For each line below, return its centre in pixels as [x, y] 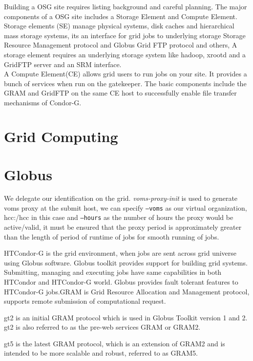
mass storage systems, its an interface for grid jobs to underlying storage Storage [125, 35]
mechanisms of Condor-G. [43, 102]
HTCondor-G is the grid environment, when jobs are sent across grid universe [120, 253]
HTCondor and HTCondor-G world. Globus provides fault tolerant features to [121, 281]
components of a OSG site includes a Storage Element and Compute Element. [121, 16]
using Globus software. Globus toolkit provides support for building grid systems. [126, 262]
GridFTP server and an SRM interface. [63, 64]
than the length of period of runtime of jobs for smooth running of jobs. [112, 236]
